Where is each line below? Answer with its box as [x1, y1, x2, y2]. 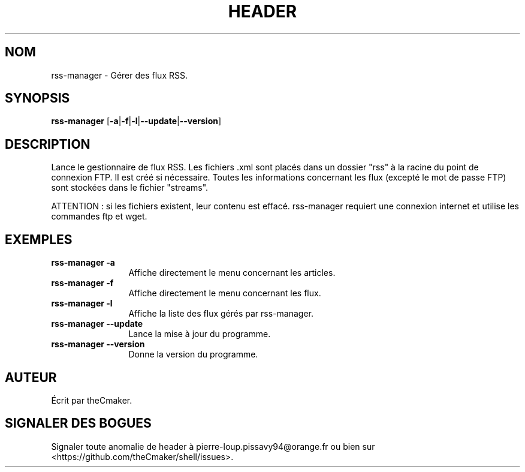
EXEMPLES [5, 232, 73, 247]
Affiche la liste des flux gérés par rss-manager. [128, 308, 314, 319]
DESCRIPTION [5, 136, 90, 152]
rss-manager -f [51, 278, 114, 288]
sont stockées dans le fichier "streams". [51, 182, 209, 193]
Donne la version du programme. [128, 349, 258, 360]
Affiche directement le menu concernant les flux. [128, 288, 321, 299]
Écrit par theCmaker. [51, 395, 132, 405]
